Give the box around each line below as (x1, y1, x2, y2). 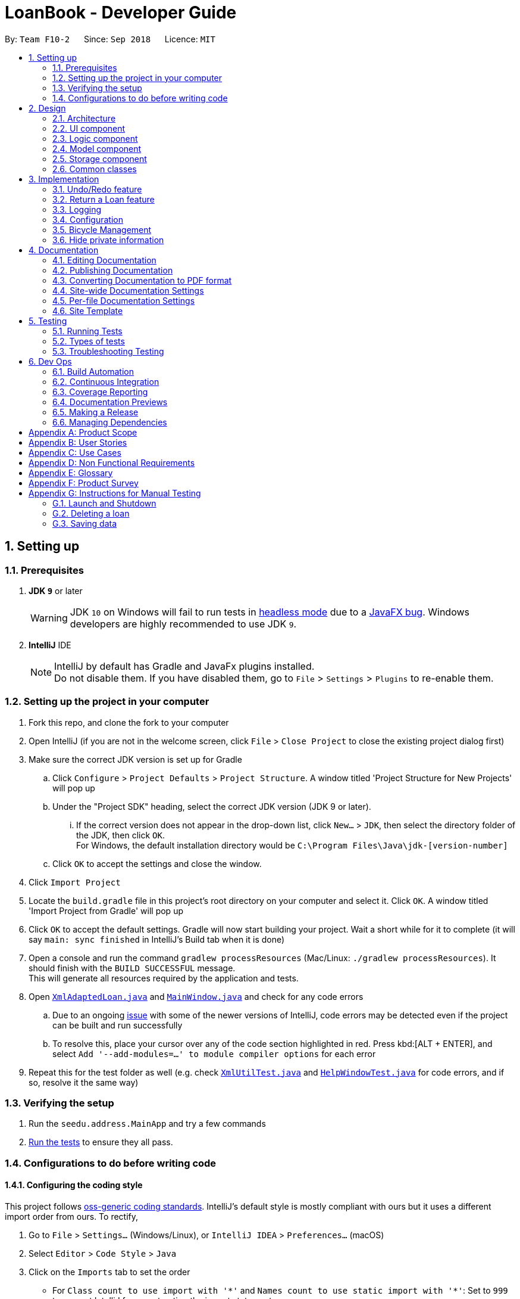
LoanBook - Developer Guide (5, 2, 237, 23)
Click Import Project (29, 877, 121, 887)
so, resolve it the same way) (29, 1077, 139, 1087)
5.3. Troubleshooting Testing (52, 346, 164, 356)
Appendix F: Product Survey (29, 477, 139, 488)
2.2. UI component (52, 123, 126, 133)
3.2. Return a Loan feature (52, 194, 155, 204)
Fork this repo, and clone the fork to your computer (29, 717, 229, 728)
